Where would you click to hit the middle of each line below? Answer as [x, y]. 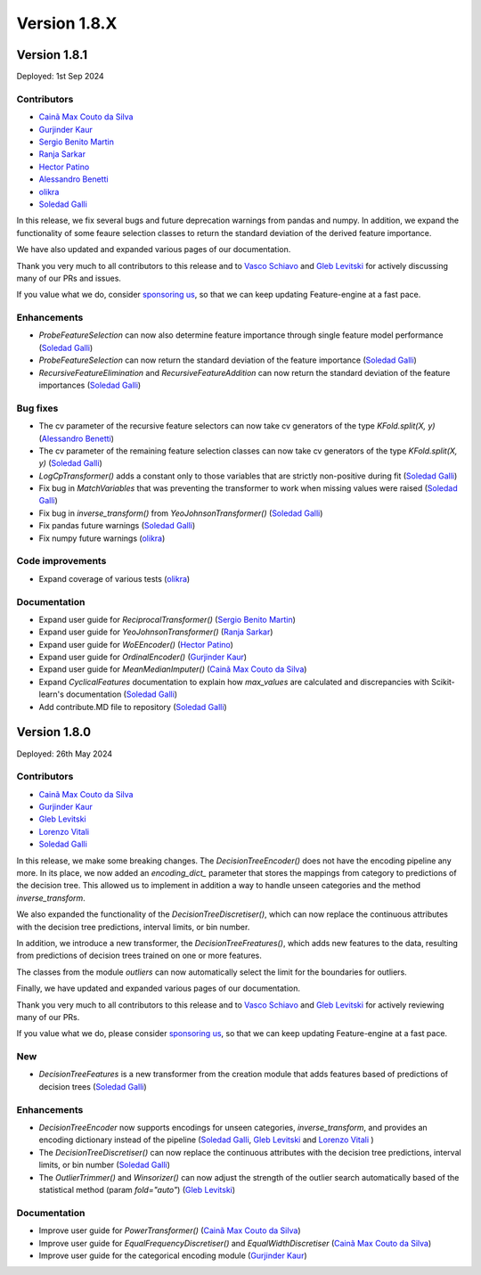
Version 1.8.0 [54, 732]
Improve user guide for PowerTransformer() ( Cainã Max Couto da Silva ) [170, 1230]
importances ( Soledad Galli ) [90, 385]
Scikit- [443, 682]
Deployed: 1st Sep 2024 [60, 77]
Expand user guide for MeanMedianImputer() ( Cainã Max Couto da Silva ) [173, 669]
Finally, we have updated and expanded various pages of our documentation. [159, 988]
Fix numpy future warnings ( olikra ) [102, 538]
